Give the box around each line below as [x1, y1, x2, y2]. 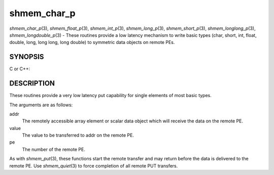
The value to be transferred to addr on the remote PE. [22, 132, 134, 139]
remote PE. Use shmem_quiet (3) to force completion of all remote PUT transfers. [9, 162, 178, 169]
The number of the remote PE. [22, 146, 86, 152]
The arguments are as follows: [9, 102, 73, 108]
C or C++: [9, 66, 30, 72]
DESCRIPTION [9, 79, 55, 88]
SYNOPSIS [9, 53, 44, 61]
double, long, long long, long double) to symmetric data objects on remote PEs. [9, 39, 175, 46]
